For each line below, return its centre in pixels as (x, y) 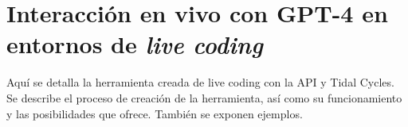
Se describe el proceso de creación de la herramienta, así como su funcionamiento (204, 97)
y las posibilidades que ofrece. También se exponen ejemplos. (155, 113)
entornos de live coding (135, 44)
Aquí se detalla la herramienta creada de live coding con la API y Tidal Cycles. (200, 82)
